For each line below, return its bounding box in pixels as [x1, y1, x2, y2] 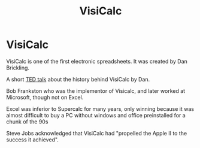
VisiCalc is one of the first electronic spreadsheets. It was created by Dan [6, 58, 187, 65]
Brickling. [6, 64, 30, 71]
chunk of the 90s [6, 118, 49, 125]
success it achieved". [6, 136, 59, 143]
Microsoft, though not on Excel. [6, 93, 84, 101]
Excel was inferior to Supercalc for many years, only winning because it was [6, 105, 195, 112]
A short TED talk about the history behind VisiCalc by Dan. [6, 75, 150, 83]
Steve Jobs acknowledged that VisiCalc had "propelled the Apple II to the [6, 129, 187, 137]
